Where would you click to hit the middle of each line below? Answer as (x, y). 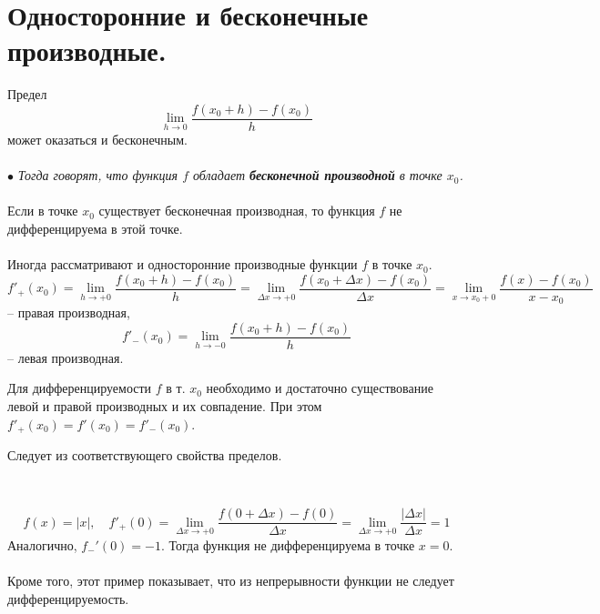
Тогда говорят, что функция (98, 175)
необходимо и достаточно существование (320, 388)
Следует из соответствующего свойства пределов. (145, 455)
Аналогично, (42, 545)
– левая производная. (66, 357)
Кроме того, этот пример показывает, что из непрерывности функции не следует (231, 581)
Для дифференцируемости (80, 388)
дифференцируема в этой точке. (95, 228)
